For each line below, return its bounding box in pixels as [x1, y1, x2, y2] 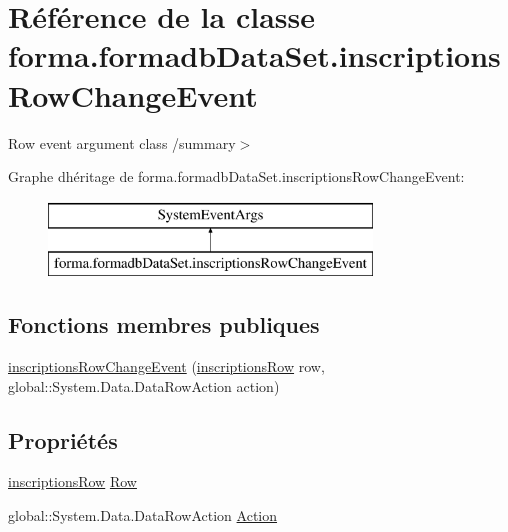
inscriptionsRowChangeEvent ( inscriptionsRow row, [8, 356, 325, 377]
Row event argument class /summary [8, 132, 236, 153]
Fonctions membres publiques [8, 309, 320, 340]
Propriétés [8, 424, 118, 455]
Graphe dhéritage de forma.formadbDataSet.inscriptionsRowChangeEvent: [8, 166, 465, 187]
